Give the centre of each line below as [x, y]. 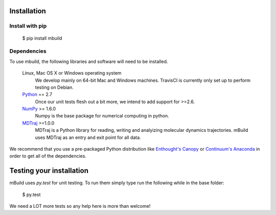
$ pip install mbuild [42, 38]
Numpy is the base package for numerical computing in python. [102, 116]
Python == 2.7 [37, 94]
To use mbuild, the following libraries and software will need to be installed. [89, 61]
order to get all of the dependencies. [48, 156]
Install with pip [28, 26]
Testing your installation [49, 171]
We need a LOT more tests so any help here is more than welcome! [80, 206]
